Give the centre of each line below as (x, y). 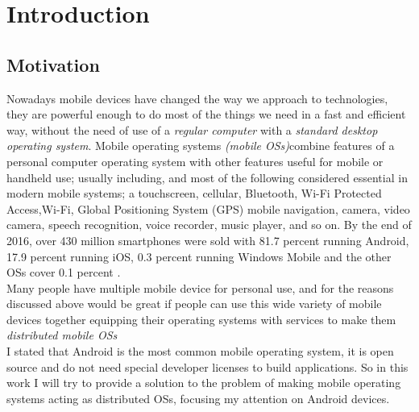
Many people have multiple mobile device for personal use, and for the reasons (200, 287)
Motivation (53, 64)
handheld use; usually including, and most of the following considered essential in (207, 177)
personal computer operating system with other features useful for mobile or (195, 161)
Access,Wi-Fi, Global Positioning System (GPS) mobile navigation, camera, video (208, 208)
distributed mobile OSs (62, 335)
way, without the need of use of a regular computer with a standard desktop (192, 129)
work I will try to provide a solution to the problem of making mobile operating (204, 383)
